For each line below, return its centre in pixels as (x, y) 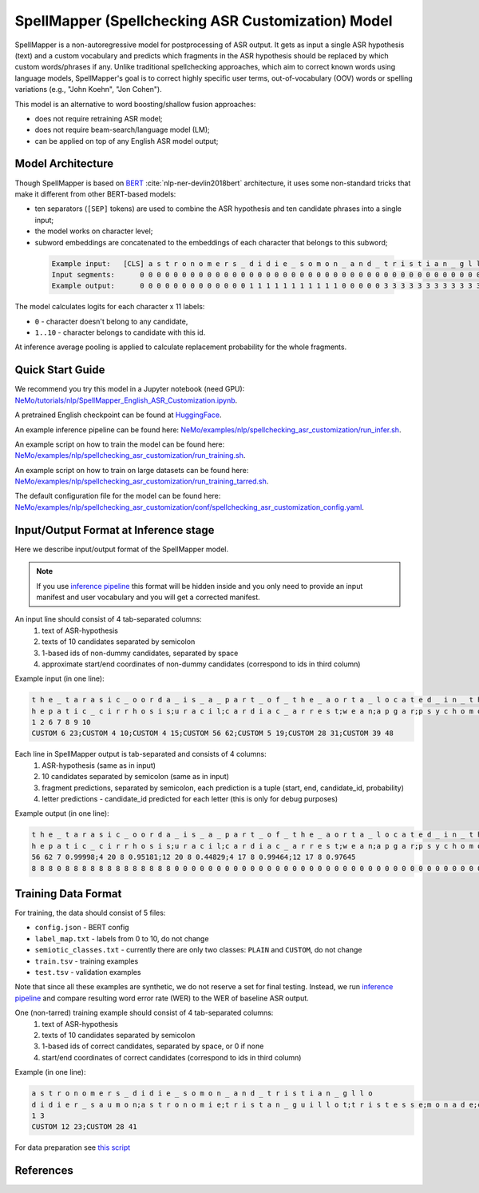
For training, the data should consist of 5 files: (90, 913)
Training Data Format (68, 894)
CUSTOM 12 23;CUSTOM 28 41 (84, 1127)
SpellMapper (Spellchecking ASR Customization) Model (204, 21)
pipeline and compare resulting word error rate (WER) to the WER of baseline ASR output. (162, 998)
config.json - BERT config (82, 928)
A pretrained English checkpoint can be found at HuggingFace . (118, 415)
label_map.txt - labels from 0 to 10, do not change (122, 938)
